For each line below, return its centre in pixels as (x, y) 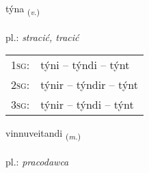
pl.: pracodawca (37, 162)
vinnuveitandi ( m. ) (43, 134)
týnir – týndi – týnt (87, 105)
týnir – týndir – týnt (90, 85)
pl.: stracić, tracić (42, 37)
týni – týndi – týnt (85, 65)
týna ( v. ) (23, 9)
